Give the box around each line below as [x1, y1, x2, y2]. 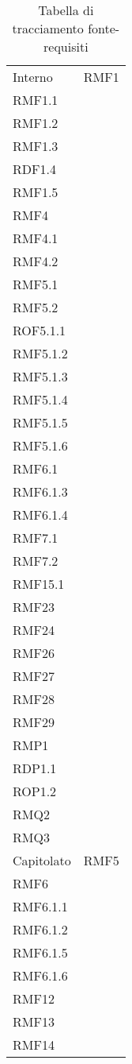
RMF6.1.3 [13, 482, 68, 501]
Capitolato [13, 851, 71, 869]
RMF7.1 [13, 528, 58, 547]
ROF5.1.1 [13, 321, 66, 339]
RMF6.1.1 [13, 897, 68, 915]
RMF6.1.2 [13, 920, 68, 938]
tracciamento [12, 19, 84, 37]
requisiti [43, 37, 89, 56]
